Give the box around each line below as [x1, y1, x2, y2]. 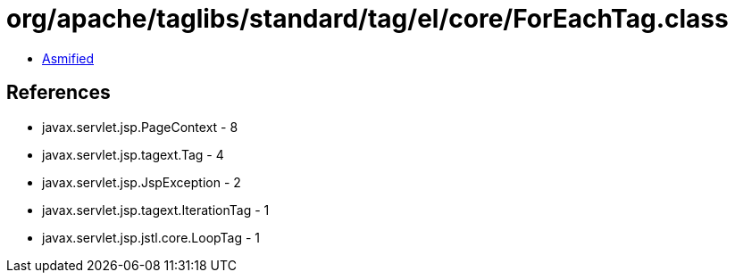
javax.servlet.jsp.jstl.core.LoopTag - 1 [42, 229, 260, 245]
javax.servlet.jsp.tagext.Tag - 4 [42, 146, 224, 162]
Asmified [42, 50, 95, 66]
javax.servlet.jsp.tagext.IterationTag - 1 [42, 202, 270, 218]
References [6, 81, 111, 104]
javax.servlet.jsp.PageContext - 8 [42, 119, 238, 135]
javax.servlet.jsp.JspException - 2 [42, 174, 241, 190]
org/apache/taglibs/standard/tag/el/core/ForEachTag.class [6, 4, 729, 34]
